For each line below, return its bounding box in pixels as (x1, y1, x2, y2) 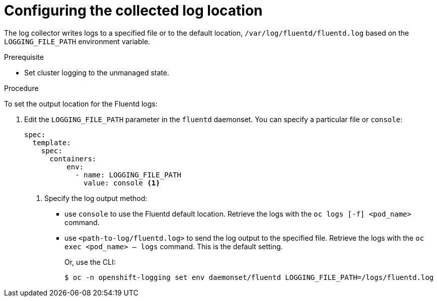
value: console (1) (84, 178, 160, 187)
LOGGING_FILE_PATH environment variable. (4, 37, 151, 46)
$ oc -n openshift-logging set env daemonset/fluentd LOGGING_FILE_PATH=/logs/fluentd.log (64, 273, 434, 281)
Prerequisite (4, 52, 44, 61)
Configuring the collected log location (4, 2, 263, 19)
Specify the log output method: (44, 193, 148, 203)
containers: (49, 154, 97, 163)
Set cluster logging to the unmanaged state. (24, 68, 170, 77)
